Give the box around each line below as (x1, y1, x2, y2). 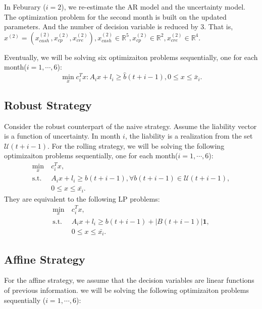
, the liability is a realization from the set (125, 131, 253, 141)
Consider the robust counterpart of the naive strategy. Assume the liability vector (4, 120, 257, 131)
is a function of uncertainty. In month (4, 131, 121, 141)
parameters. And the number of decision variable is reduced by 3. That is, (4, 21, 233, 32)
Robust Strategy (4, 97, 92, 112)
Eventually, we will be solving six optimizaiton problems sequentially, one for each (4, 51, 258, 62)
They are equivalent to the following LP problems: (4, 193, 160, 204)
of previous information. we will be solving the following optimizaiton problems (4, 285, 249, 295)
